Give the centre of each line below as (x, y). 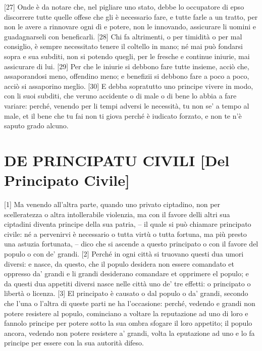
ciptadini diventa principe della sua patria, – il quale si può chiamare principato (128, 224)
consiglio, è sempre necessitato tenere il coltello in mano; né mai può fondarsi (123, 46)
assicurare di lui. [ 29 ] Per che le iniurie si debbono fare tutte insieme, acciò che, (127, 66)
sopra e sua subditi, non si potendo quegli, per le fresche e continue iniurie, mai (127, 56)
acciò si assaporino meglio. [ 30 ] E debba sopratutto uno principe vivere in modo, (129, 86)
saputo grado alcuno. (36, 126)
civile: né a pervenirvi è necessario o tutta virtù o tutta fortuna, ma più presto (125, 234)
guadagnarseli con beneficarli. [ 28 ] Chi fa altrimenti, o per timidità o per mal (123, 36)
